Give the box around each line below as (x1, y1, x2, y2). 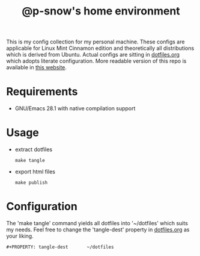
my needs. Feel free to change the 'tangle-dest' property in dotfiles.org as (6, 226, 190, 233)
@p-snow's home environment (22, 4, 180, 18)
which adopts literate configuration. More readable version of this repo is (6, 57, 187, 64)
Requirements (6, 85, 78, 99)
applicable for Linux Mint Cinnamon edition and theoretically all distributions (6, 45, 195, 52)
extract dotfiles (14, 146, 53, 153)
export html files (14, 168, 56, 175)
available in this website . (6, 64, 67, 71)
